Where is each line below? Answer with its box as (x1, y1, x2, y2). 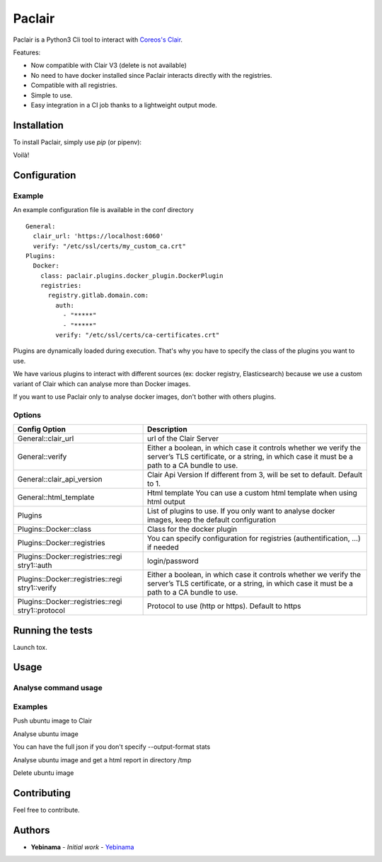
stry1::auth (17, 561, 52, 571)
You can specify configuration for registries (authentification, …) (146, 534, 361, 544)
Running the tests (13, 624, 93, 636)
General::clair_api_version (17, 474, 103, 484)
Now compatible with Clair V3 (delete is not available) (30, 61, 187, 70)
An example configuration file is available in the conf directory (13, 206, 194, 214)
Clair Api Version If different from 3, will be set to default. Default (146, 470, 363, 480)
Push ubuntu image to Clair (13, 716, 93, 725)
